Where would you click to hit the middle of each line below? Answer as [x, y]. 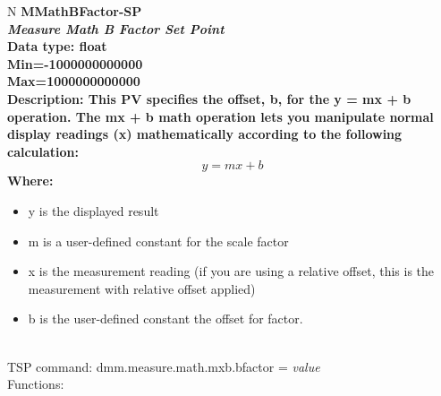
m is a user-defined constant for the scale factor [158, 241]
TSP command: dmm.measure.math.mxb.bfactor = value [164, 366]
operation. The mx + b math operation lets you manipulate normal [220, 116]
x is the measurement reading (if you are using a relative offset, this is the [231, 271]
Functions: [36, 384]
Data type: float [57, 46]
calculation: [43, 151]
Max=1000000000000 [74, 81]
